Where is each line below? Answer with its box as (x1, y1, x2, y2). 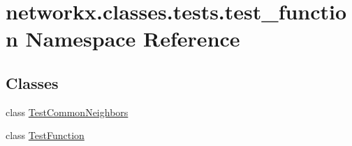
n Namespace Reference (6, 24, 240, 53)
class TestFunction (6, 128, 85, 143)
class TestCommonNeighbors (6, 104, 129, 119)
